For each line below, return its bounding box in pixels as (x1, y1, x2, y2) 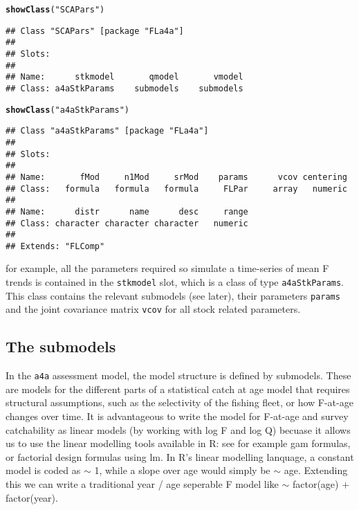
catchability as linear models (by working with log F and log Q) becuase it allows (6, 422, 351, 437)
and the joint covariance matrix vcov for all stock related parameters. (6, 302, 301, 316)
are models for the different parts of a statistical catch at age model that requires (6, 381, 350, 396)
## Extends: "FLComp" (6, 241, 105, 251)
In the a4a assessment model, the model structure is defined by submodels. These (6, 368, 351, 383)
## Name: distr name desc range (6, 206, 248, 217)
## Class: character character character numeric (6, 218, 248, 228)
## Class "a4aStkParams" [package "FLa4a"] (6, 126, 209, 136)
